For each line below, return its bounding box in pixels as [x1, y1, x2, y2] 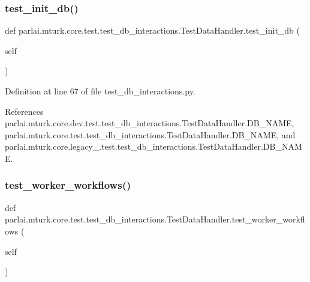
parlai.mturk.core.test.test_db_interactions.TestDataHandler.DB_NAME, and [5, 128, 296, 141]
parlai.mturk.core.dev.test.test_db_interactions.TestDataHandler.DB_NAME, [5, 117, 294, 129]
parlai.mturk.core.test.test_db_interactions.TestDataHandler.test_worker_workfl [5, 213, 305, 225]
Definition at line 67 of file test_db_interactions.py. [5, 85, 195, 97]
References [5, 105, 44, 117]
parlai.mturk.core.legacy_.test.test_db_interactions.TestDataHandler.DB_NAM [5, 140, 302, 153]
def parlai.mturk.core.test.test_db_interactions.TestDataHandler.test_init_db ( [5, 24, 300, 37]
